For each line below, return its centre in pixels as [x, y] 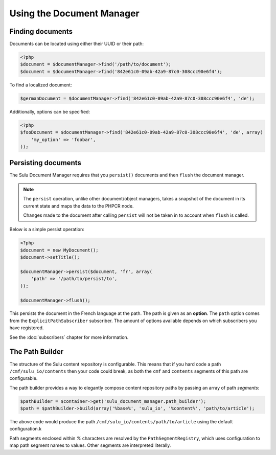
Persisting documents [45, 163]
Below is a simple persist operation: [47, 230]
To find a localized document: [41, 85]
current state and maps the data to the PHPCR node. [78, 206]
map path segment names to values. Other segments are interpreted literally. [90, 445]
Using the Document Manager [75, 13]
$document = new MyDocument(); [60, 250]
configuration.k [26, 429]
